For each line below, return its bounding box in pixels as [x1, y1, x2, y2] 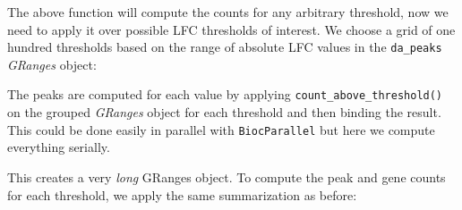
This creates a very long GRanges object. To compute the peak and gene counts [7, 167, 446, 186]
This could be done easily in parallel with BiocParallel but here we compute [7, 120, 435, 139]
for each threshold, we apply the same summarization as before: [7, 185, 357, 204]
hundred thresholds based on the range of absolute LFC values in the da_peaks [7, 38, 442, 56]
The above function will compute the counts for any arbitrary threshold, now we [7, 3, 449, 21]
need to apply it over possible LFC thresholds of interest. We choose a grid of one [7, 20, 456, 38]
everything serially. [7, 138, 110, 156]
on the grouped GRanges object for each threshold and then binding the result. [7, 103, 441, 122]
